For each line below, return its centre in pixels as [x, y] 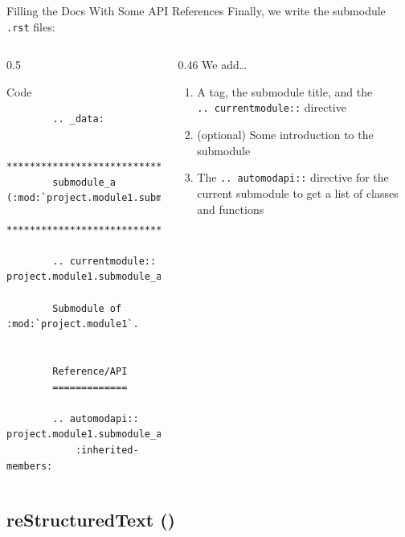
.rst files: [31, 26]
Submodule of [87, 308]
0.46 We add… [213, 65]
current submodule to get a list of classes [298, 193]
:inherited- [107, 450]
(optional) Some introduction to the [285, 135]
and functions [231, 209]
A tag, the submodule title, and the [285, 91]
